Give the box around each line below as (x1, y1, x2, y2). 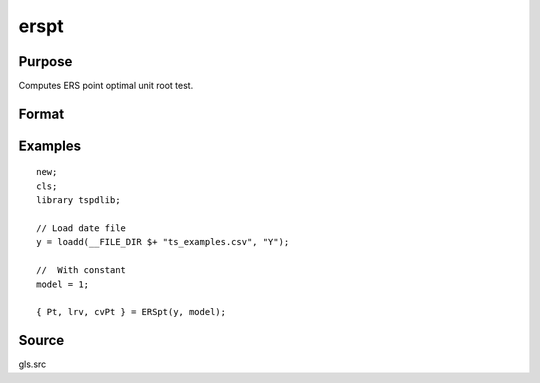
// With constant (36, 265, 127, 276)
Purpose (18, 53, 73, 70)
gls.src (18, 358, 47, 370)
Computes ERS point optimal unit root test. (18, 80, 194, 92)
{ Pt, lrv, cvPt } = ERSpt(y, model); (36, 306, 227, 318)
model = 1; (36, 278, 90, 290)
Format (18, 105, 65, 122)
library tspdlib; (36, 195, 121, 206)
